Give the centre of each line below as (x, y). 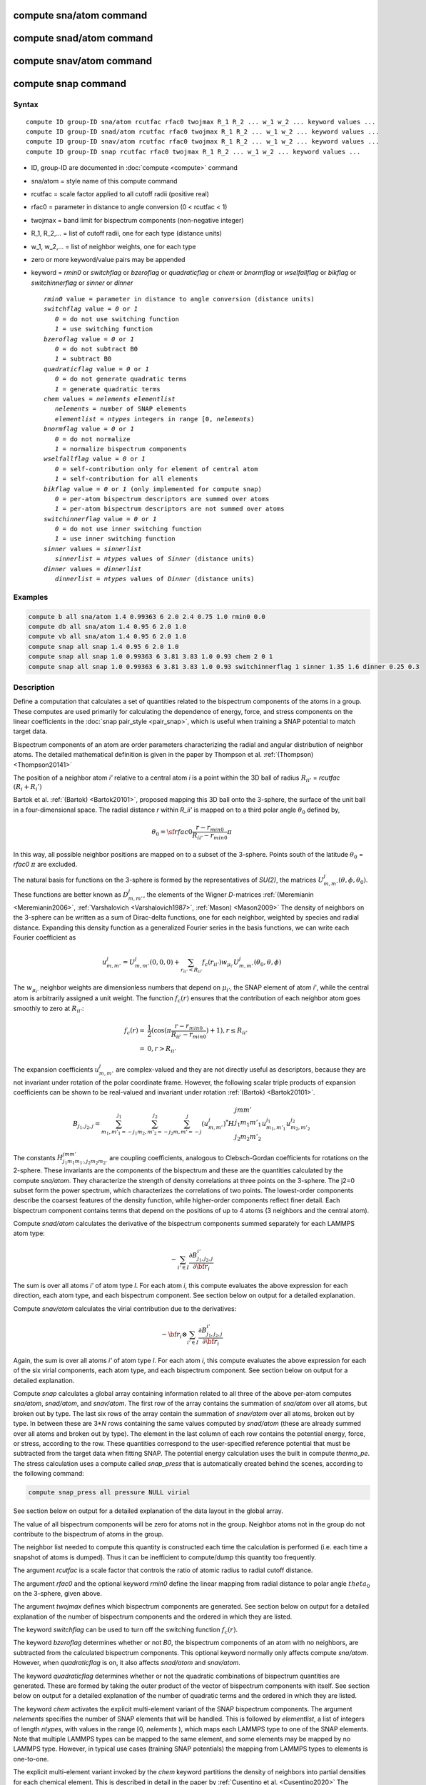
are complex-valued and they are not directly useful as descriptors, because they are (241, 1069)
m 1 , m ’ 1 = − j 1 (119, 1132)
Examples (31, 597)
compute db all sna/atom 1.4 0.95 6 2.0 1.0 (107, 626)
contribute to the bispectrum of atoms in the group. (88, 1534)
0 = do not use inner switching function (128, 529)
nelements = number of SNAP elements (121, 409)
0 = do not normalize (92, 439)
